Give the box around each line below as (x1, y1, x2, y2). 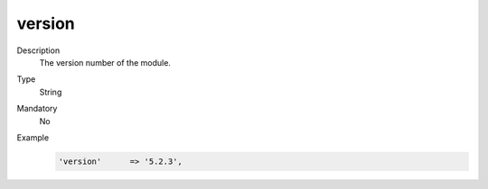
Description (16, 45, 61, 56)
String (39, 86, 62, 97)
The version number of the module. (39, 57, 172, 67)
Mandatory (16, 103, 58, 114)
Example (16, 131, 50, 143)
